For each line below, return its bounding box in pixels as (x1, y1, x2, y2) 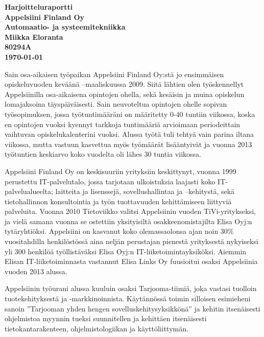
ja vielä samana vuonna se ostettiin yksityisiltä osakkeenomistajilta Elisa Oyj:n (5, 215, 252, 226)
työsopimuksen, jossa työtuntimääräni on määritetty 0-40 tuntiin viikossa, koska (5, 108, 255, 119)
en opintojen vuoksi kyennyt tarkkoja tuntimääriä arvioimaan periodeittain (5, 118, 241, 129)
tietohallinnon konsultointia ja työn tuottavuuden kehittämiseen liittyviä (5, 196, 232, 206)
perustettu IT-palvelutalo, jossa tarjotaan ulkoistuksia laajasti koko (5, 176, 215, 186)
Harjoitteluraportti (5, 2, 73, 12)
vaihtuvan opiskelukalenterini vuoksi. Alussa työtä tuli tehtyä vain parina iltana (5, 129, 254, 139)
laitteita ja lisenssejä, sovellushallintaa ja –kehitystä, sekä (55, 186, 235, 197)
